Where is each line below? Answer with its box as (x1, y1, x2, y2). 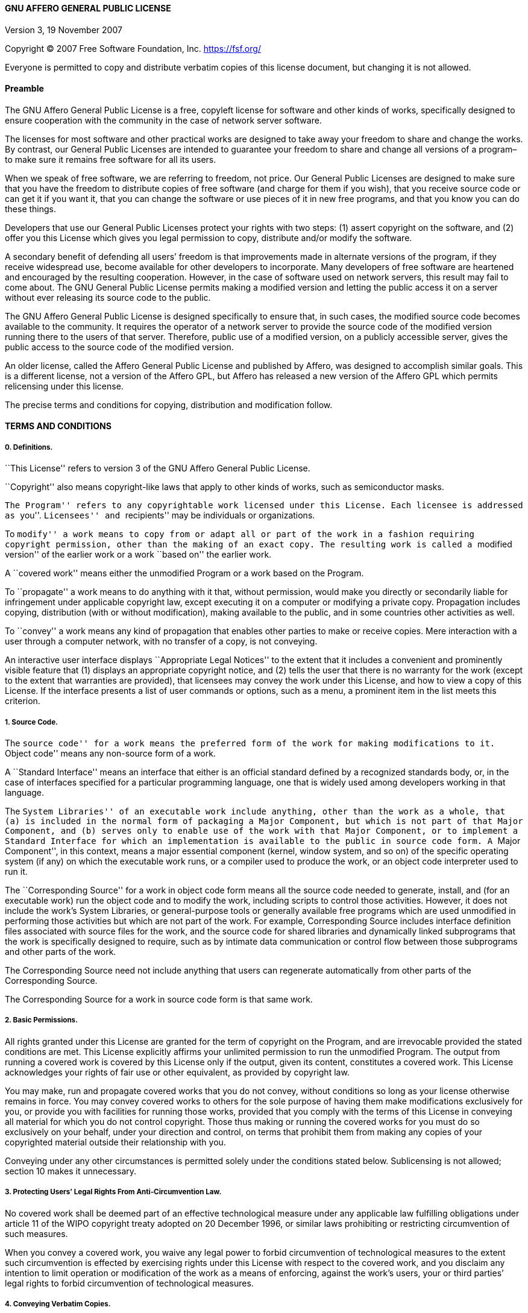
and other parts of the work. (5, 946, 116, 957)
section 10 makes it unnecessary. (5, 1165, 137, 1176)
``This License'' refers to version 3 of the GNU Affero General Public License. (5, 463, 310, 474)
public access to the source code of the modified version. (5, 341, 234, 352)
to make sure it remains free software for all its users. (5, 154, 216, 165)
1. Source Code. (5, 717, 58, 726)
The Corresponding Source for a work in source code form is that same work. (5, 994, 313, 1004)
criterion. (5, 696, 40, 707)
